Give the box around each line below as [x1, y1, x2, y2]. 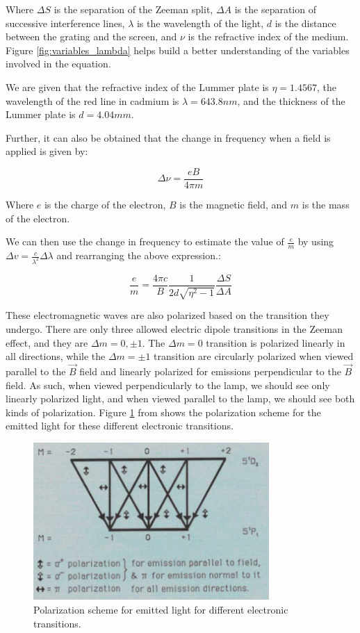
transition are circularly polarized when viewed [154, 349, 354, 363]
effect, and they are [6, 335, 88, 350]
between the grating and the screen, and [6, 29, 177, 44]
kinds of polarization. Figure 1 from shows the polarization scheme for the [6, 404, 321, 419]
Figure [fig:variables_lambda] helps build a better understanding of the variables [6, 42, 350, 57]
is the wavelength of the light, [136, 15, 264, 30]
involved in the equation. [6, 56, 111, 71]
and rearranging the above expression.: [56, 248, 221, 263]
